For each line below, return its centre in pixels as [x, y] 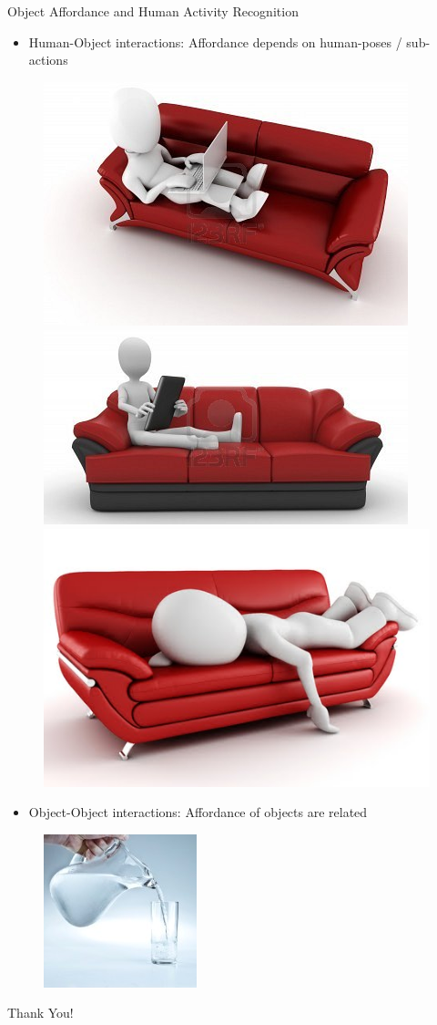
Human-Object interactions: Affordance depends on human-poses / [215, 41]
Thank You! [41, 1013]
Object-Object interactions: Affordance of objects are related [198, 812]
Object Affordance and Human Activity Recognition [153, 11]
